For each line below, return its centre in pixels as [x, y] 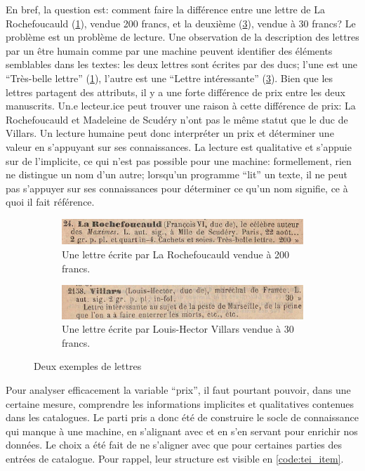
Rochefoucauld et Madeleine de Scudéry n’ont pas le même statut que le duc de [177, 119]
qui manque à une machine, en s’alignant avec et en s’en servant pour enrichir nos [182, 431]
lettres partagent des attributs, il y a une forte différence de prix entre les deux [175, 92]
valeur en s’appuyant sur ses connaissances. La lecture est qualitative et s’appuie [179, 146]
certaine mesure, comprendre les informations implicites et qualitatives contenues [180, 403]
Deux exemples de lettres [88, 366]
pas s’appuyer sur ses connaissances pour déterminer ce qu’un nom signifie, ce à [177, 188]
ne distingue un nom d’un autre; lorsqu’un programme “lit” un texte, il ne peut [177, 174]
